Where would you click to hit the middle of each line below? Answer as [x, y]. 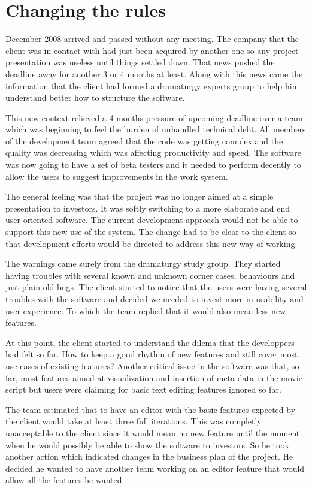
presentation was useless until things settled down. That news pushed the [140, 62]
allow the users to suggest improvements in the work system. [117, 176]
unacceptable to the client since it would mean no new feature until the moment [153, 433]
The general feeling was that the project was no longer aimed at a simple [140, 196]
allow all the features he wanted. [65, 480]
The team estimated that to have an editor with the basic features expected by [151, 409]
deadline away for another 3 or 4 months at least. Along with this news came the [154, 73]
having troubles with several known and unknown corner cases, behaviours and [150, 275]
